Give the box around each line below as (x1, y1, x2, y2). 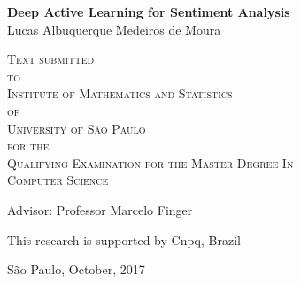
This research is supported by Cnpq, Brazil (7, 230, 241, 249)
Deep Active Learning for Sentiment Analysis (7, 3, 290, 20)
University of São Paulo (7, 119, 146, 137)
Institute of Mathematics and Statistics (7, 84, 233, 103)
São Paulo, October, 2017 (7, 260, 145, 279)
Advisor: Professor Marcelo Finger (7, 200, 193, 219)
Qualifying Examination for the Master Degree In (7, 153, 294, 172)
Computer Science (7, 171, 109, 189)
